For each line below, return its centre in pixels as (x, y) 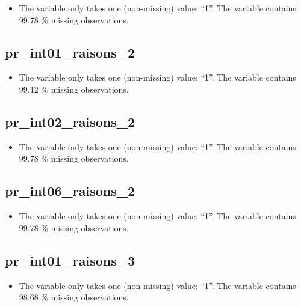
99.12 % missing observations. (74, 89)
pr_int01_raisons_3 (70, 260)
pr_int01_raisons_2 (70, 52)
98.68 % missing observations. (74, 297)
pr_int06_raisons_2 (70, 191)
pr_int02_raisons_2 (70, 121)
